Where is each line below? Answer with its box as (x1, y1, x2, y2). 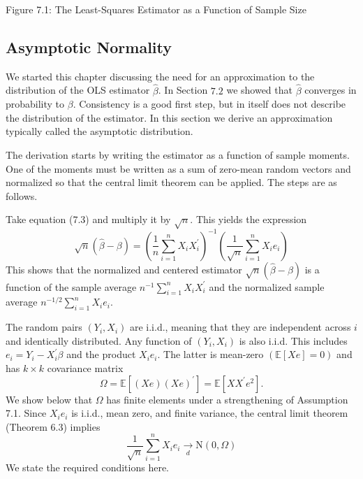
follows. (6, 188, 38, 203)
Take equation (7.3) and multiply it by (6, 212, 171, 227)
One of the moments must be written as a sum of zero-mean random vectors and (6, 161, 351, 176)
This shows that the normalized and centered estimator (6, 262, 242, 276)
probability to (6, 96, 65, 111)
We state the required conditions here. (6, 459, 169, 474)
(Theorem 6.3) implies (6, 419, 101, 434)
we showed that (226, 83, 292, 97)
